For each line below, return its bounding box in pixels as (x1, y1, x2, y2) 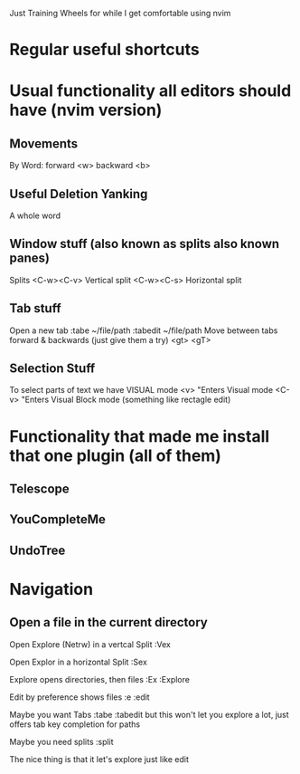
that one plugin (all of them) (9, 445, 221, 465)
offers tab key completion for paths (9, 719, 141, 730)
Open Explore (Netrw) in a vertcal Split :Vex (9, 638, 172, 650)
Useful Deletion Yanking (9, 186, 148, 202)
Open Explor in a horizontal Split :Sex (9, 656, 147, 667)
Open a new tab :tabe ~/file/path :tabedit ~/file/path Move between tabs (9, 325, 278, 336)
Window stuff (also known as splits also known (9, 236, 280, 252)
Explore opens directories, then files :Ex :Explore (9, 674, 190, 684)
